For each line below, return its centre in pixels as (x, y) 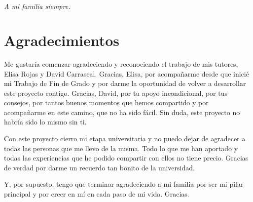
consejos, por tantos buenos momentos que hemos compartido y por (106, 102)
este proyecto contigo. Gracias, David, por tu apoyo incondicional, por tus (116, 93)
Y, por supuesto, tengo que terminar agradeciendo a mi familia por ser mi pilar (124, 184)
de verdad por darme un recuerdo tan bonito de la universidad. (99, 167)
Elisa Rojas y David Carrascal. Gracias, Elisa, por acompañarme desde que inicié (126, 73)
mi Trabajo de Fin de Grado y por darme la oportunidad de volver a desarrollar (125, 83)
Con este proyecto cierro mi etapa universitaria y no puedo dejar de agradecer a (125, 139)
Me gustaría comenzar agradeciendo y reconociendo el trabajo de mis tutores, (121, 63)
